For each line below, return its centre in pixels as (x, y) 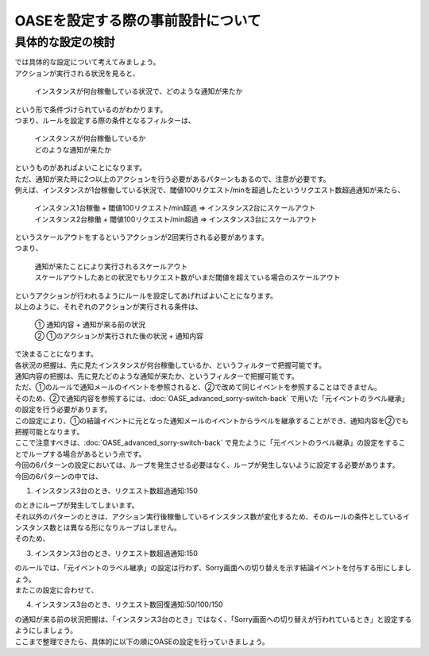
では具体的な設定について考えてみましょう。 (87, 62)
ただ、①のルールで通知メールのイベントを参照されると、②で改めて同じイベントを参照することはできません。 (198, 387)
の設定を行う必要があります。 (63, 410)
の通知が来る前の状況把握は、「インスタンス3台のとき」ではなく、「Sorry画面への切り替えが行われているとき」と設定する (213, 619)
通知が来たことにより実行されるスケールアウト (111, 266)
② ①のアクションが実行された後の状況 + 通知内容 (119, 336)
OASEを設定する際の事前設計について (138, 21)
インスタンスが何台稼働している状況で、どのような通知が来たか (139, 91)
